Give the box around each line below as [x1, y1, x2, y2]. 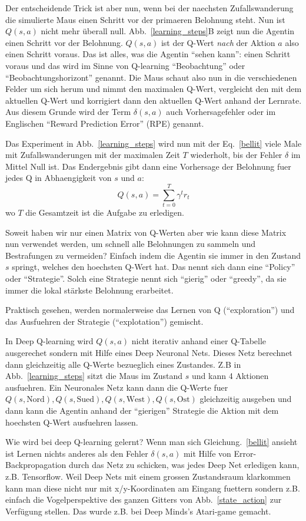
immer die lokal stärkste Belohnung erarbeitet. [5, 283, 174, 296]
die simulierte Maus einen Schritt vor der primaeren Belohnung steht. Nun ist [5, 13, 285, 25]
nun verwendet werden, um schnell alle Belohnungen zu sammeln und [5, 238, 256, 250]
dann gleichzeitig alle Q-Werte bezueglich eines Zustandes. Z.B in [5, 358, 241, 370]
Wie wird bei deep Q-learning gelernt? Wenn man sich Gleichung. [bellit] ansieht [5, 436, 298, 448]
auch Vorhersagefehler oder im [166, 105, 276, 118]
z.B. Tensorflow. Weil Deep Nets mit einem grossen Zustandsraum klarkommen [5, 470, 291, 482]
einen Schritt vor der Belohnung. [5, 36, 123, 48]
